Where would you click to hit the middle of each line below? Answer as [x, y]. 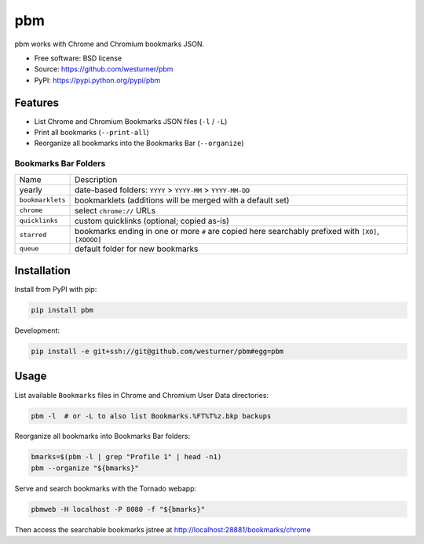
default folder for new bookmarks [137, 249]
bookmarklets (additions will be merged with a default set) [182, 200]
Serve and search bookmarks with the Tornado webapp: [106, 488]
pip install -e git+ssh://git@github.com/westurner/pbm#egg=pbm [157, 352]
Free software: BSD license [78, 58]
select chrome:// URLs [115, 210]
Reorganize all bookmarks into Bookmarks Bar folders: [102, 436]
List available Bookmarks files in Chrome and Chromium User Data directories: [142, 395]
